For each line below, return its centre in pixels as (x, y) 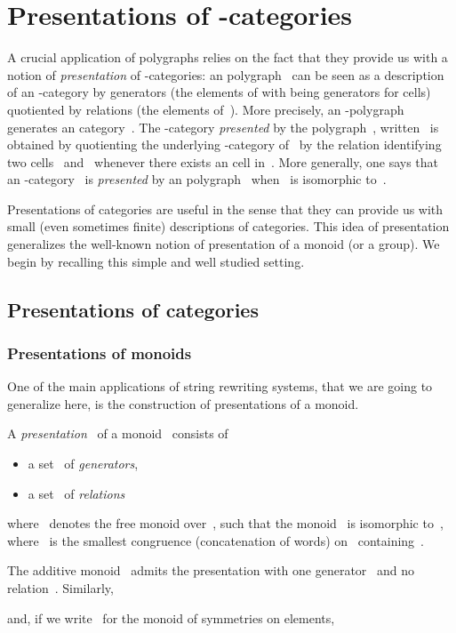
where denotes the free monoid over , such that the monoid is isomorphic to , (225, 523)
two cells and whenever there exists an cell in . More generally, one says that (223, 161)
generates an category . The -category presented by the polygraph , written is (223, 127)
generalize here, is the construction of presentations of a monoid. (183, 403)
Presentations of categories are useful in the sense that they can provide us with (225, 208)
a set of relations (76, 493)
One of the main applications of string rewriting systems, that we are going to (220, 386)
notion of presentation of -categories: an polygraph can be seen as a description (226, 74)
